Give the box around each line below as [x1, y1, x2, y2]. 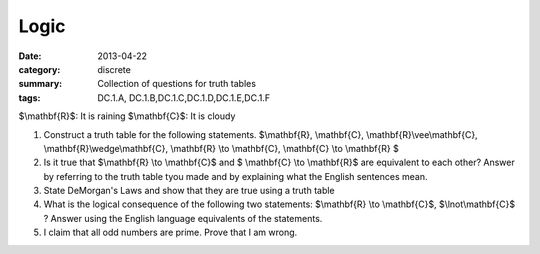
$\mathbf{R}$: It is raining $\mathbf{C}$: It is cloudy [18, 110, 236, 122]
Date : [18, 50, 42, 62]
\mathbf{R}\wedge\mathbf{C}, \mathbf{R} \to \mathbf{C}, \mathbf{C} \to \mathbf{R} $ [43, 142, 399, 154]
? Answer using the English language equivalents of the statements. [43, 212, 323, 224]
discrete [97, 63, 132, 75]
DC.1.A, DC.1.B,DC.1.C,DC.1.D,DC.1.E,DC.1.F [97, 91, 270, 104]
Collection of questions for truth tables [97, 78, 257, 90]
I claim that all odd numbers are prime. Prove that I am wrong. [43, 226, 298, 239]
